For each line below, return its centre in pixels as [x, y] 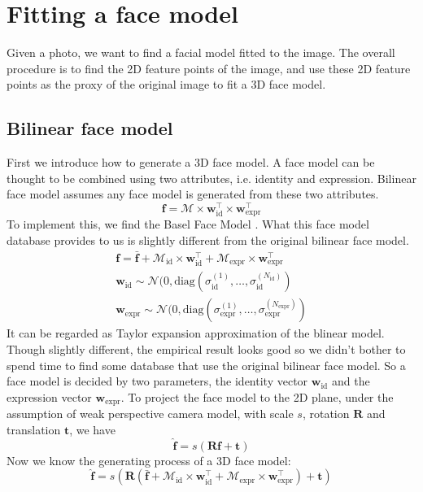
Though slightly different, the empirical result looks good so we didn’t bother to [206, 348]
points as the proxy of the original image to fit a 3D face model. [166, 84]
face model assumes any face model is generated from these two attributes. [193, 194]
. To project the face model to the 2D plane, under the [257, 396]
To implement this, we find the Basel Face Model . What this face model [188, 224]
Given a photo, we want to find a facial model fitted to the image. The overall [201, 52]
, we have [92, 429]
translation [34, 429]
